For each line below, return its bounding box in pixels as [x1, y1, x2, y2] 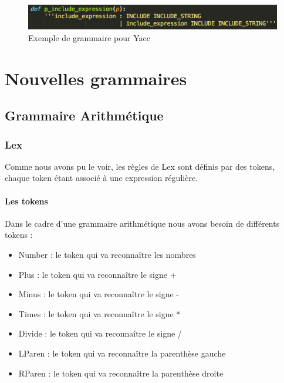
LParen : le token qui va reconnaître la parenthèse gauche [18, 347, 226, 360]
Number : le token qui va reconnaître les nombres [18, 248, 196, 261]
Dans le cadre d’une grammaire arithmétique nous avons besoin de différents [5, 217, 280, 229]
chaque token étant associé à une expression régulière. [5, 172, 198, 184]
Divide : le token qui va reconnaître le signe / [18, 327, 182, 340]
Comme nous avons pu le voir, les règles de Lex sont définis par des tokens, [5, 160, 275, 172]
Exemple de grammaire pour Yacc [28, 31, 150, 43]
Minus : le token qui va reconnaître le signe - [18, 288, 180, 300]
